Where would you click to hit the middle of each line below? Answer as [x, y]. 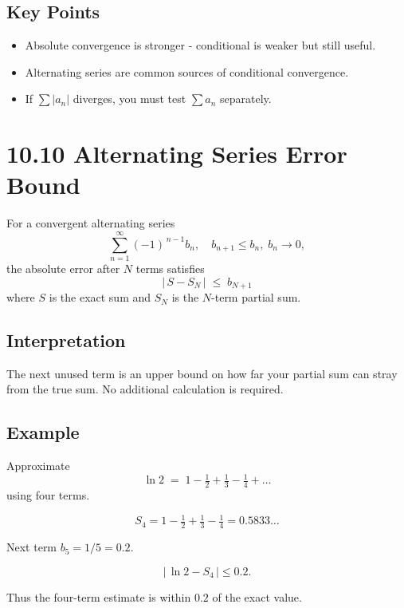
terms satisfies [170, 268]
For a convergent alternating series [91, 223]
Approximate [38, 466]
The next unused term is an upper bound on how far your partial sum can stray [202, 373]
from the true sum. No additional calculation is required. [145, 389]
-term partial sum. [256, 297]
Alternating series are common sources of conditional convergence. [187, 71]
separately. [246, 99]
